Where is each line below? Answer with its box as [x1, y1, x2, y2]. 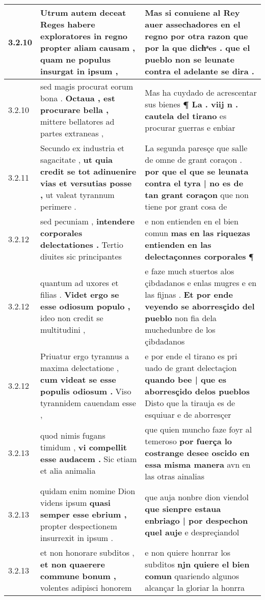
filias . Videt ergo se [40, 289, 119, 300]
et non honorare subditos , [40, 547, 135, 558]
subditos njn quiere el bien [145, 558, 250, 570]
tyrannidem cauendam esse [40, 397, 136, 409]
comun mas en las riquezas [145, 227, 250, 239]
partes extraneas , [40, 127, 104, 139]
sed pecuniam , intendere [40, 215, 135, 227]
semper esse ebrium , [40, 508, 127, 520]
